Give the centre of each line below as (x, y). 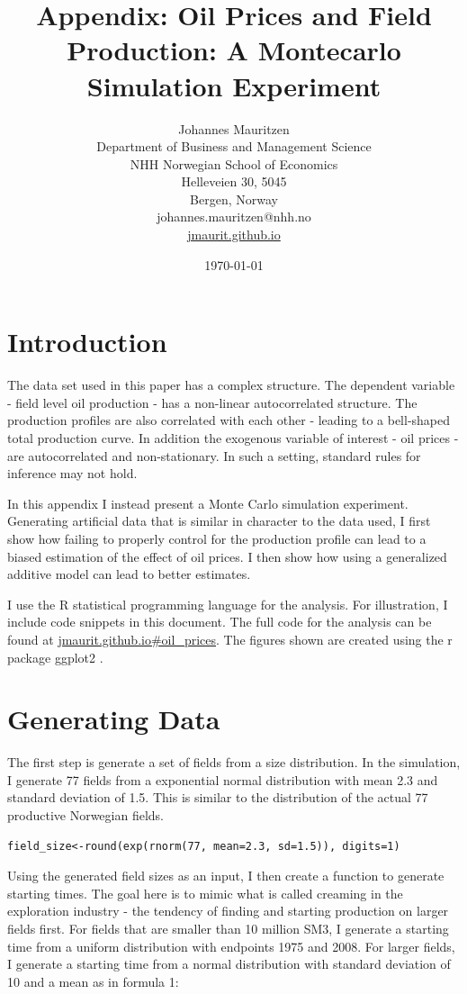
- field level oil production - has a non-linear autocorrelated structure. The (212, 402)
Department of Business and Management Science (234, 146)
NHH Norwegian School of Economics (234, 163)
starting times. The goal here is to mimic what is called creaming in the (205, 893)
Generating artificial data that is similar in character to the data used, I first (219, 521)
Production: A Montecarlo (234, 50)
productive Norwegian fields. (86, 815)
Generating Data (114, 719)
